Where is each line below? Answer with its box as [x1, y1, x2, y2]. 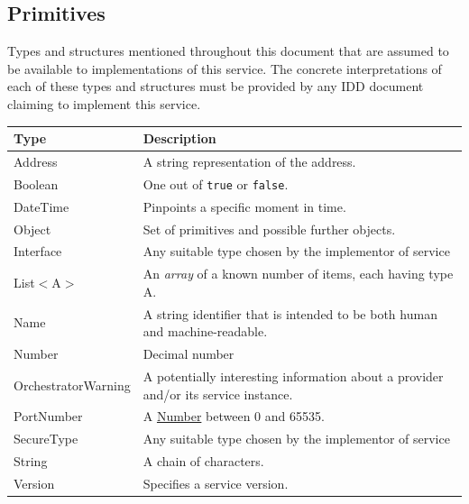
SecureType [14, 429, 78, 448]
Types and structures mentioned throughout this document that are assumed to [7, 41, 449, 60]
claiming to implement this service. [7, 94, 201, 113]
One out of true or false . [143, 174, 289, 193]
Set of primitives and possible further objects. [143, 219, 396, 238]
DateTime [14, 197, 69, 215]
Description [143, 129, 216, 148]
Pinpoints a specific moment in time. [143, 197, 346, 215]
